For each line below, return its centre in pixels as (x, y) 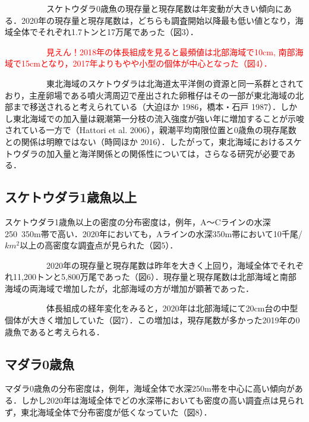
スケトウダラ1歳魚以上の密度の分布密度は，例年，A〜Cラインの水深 (138, 221)
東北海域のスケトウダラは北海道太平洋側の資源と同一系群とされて (175, 83)
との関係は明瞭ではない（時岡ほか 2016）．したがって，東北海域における (145, 141)
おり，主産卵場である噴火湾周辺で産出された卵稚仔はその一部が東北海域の (150, 95)
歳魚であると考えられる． (55, 331)
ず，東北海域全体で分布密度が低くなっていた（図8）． (108, 412)
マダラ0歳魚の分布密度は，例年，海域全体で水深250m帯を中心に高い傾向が (150, 388)
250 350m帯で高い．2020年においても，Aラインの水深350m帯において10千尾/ (154, 233)
